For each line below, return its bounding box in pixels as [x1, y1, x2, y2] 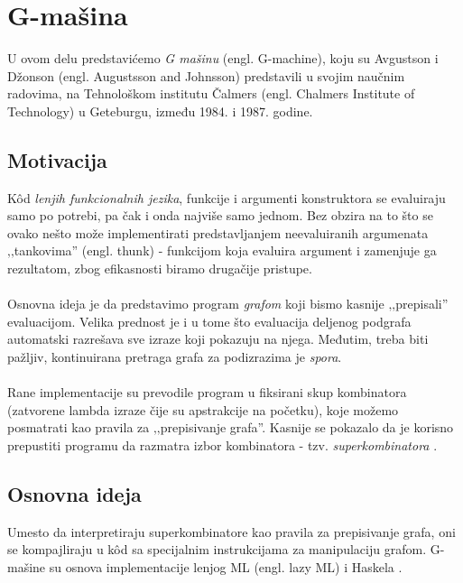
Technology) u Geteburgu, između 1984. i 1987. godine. [7, 101, 313, 120]
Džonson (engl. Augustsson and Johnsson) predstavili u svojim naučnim [7, 66, 405, 85]
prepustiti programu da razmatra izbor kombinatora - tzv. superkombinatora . [7, 436, 438, 455]
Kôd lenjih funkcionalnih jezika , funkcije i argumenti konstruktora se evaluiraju [7, 188, 446, 207]
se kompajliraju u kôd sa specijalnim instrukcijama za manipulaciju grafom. [7, 540, 427, 559]
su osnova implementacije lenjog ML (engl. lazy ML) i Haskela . [49, 558, 403, 576]
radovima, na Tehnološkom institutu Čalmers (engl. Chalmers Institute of [7, 84, 415, 103]
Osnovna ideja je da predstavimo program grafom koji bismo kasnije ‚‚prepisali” [7, 294, 449, 313]
